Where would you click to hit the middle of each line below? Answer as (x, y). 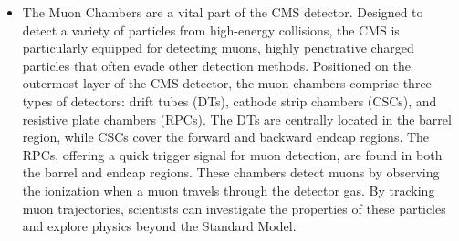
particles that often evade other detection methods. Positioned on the (216, 65)
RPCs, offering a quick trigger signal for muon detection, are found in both (232, 154)
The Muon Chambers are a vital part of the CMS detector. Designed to (223, 12)
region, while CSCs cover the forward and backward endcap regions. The (226, 137)
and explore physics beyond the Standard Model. (159, 226)
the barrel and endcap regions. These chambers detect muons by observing (231, 172)
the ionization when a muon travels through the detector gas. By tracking (229, 190)
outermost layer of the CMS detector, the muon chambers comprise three (227, 83)
